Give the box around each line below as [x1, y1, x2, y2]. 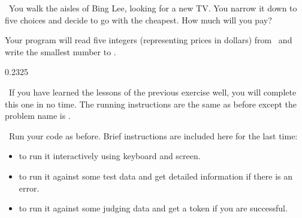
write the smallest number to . [5, 45, 116, 58]
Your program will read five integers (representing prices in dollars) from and [5, 34, 292, 46]
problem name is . [5, 109, 71, 122]
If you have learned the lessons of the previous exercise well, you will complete [8, 85, 297, 98]
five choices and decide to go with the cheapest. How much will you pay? [5, 13, 272, 26]
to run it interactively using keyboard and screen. [19, 150, 201, 162]
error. [19, 181, 40, 194]
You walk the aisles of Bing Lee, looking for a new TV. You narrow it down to [8, 2, 297, 14]
